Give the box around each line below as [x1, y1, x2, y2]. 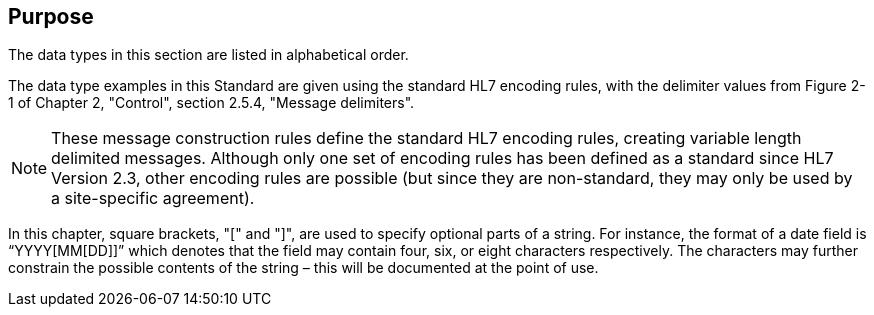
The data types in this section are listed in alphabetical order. [8, 46, 409, 64]
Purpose [8, 4, 94, 29]
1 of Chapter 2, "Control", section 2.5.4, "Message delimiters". [8, 94, 415, 112]
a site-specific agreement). [51, 188, 255, 209]
